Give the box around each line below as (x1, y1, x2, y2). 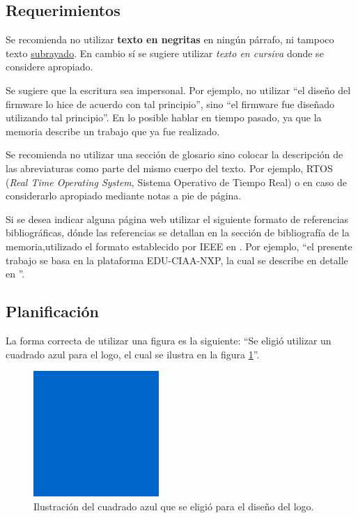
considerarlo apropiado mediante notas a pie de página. (6, 188, 242, 203)
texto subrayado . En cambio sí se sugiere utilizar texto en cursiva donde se (6, 45, 324, 60)
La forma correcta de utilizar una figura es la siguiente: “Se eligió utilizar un (6, 333, 332, 347)
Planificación (6, 300, 99, 322)
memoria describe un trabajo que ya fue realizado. (6, 123, 220, 138)
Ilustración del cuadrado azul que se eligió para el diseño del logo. (33, 498, 314, 513)
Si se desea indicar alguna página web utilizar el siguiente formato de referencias (6, 211, 349, 226)
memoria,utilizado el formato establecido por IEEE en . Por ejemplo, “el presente (6, 238, 352, 253)
